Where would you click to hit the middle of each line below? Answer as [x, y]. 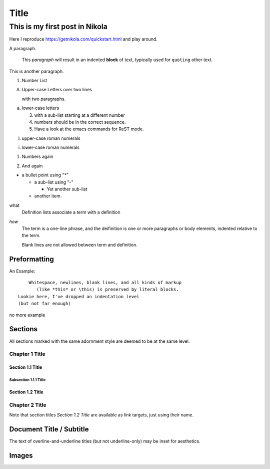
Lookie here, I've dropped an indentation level [79, 296]
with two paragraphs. [44, 99]
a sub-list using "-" [54, 182]
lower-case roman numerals [51, 147]
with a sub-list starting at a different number [79, 115]
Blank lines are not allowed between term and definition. [79, 245]
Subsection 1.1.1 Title [27, 380]
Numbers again [37, 157]
